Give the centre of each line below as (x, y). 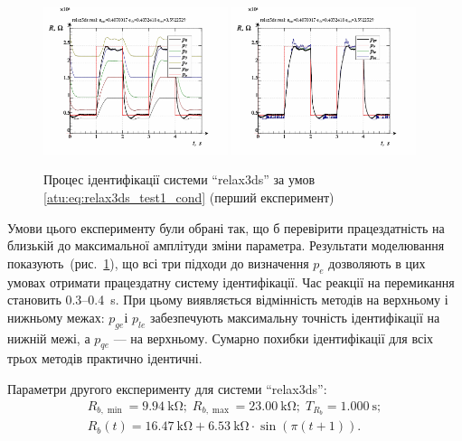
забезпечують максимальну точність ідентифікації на (295, 317)
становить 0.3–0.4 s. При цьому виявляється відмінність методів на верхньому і (228, 300)
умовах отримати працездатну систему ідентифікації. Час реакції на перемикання (231, 281)
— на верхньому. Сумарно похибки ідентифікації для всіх (273, 338)
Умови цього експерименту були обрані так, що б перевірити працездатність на (226, 227)
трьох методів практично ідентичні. (105, 358)
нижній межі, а (49, 338)
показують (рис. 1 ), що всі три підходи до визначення (158, 263)
